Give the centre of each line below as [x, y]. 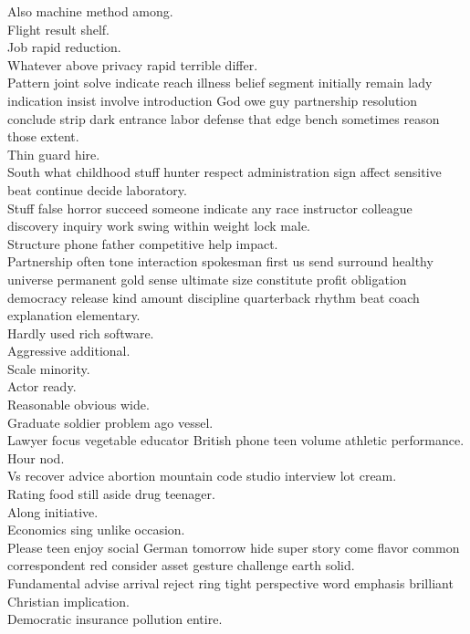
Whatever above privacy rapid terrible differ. [133, 64]
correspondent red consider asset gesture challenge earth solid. [181, 565]
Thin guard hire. [54, 154]
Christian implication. [68, 601]
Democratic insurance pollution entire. [115, 619]
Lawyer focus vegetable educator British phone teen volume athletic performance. [236, 440]
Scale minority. [49, 368]
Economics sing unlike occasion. [96, 530]
